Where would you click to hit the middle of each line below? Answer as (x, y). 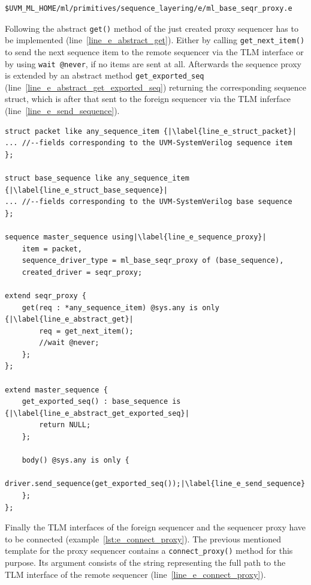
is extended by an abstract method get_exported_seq (105, 75)
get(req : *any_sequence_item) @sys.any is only (120, 307)
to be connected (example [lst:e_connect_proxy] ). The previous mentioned (143, 538)
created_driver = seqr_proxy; (82, 272)
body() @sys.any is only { (76, 460)
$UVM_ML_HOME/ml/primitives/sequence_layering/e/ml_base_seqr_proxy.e (149, 8)
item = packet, (52, 249)
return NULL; (65, 425)
